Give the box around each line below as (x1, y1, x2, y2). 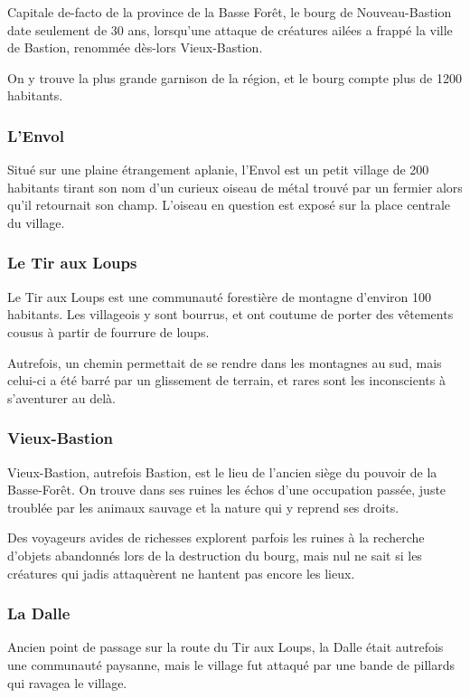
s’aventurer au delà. (7, 388, 116, 407)
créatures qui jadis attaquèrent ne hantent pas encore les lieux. (7, 563, 355, 582)
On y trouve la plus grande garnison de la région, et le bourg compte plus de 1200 (7, 68, 462, 87)
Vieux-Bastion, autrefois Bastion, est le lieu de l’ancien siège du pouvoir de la (7, 462, 437, 481)
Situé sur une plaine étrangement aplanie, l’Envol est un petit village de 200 (7, 160, 429, 179)
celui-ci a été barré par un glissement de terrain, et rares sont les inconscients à (7, 371, 446, 390)
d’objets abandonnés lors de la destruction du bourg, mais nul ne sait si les (7, 545, 422, 564)
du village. (7, 212, 65, 231)
